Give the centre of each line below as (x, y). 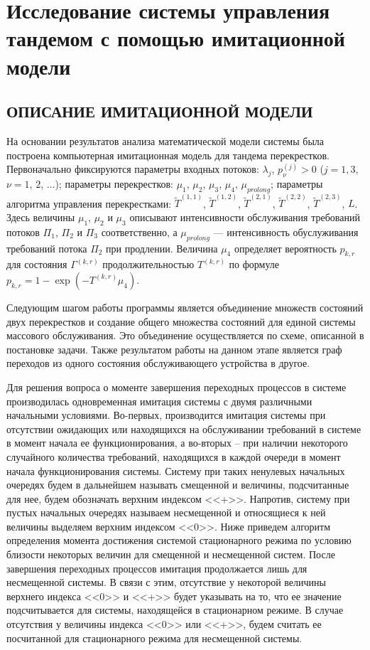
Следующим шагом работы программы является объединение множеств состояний (185, 307)
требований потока (47, 248)
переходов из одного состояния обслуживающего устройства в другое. (158, 363)
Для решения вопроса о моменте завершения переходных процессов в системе (176, 387)
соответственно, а (139, 231)
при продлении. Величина (162, 248)
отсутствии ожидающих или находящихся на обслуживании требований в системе (184, 428)
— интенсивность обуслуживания (286, 231)
